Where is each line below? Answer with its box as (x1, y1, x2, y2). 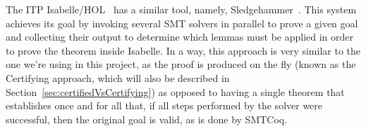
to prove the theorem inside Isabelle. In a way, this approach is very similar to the (6, 43, 360, 57)
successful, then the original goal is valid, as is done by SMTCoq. (6, 111, 288, 126)
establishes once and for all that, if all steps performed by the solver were (6, 98, 323, 113)
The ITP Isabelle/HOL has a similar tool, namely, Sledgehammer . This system (6, 2, 357, 16)
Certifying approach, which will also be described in (6, 70, 230, 85)
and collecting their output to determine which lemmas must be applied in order (6, 29, 354, 44)
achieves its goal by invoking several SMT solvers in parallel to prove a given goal (6, 15, 358, 30)
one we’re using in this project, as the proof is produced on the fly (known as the (6, 57, 356, 71)
